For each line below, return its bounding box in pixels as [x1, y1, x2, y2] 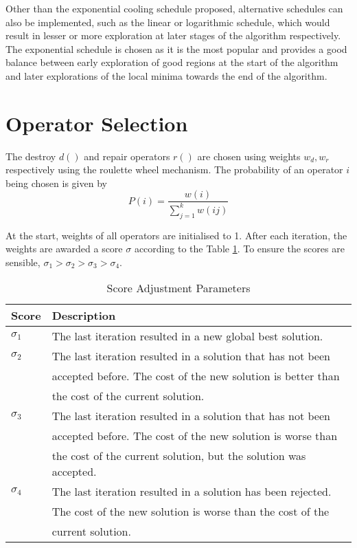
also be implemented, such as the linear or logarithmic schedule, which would [5, 14, 330, 29]
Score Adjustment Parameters [106, 280, 251, 296]
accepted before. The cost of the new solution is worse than [51, 428, 338, 444]
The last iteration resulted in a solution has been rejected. [51, 483, 332, 500]
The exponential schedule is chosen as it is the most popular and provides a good [5, 41, 347, 56]
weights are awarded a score [5, 241, 123, 256]
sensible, [5, 254, 41, 269]
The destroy [5, 149, 56, 163]
